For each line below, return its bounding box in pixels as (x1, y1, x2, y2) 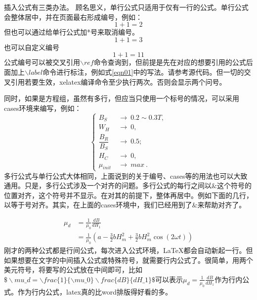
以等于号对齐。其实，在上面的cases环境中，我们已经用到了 (4, 200, 192, 210)
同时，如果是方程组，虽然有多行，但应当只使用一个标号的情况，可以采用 (4, 93, 239, 103)
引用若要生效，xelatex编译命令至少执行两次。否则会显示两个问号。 (10, 76, 226, 87)
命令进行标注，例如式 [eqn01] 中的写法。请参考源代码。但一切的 (43, 66, 244, 77)
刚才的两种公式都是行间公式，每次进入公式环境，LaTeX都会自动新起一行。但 (4, 245, 253, 255)
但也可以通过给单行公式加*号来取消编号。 (4, 27, 139, 37)
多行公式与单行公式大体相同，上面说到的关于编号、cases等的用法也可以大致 (4, 170, 248, 181)
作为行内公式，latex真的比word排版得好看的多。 (17, 286, 172, 297)
